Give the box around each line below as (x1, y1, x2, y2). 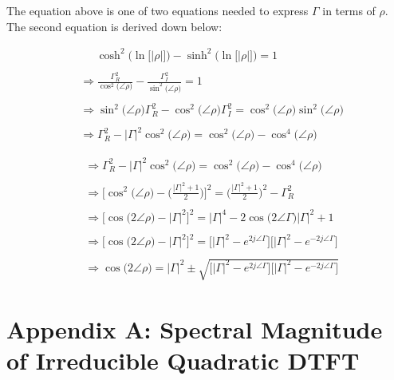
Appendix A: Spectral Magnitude (6, 313, 383, 346)
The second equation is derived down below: (6, 18, 223, 34)
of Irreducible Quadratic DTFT (6, 344, 360, 377)
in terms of (322, 2, 376, 18)
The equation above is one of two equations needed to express (6, 2, 309, 18)
